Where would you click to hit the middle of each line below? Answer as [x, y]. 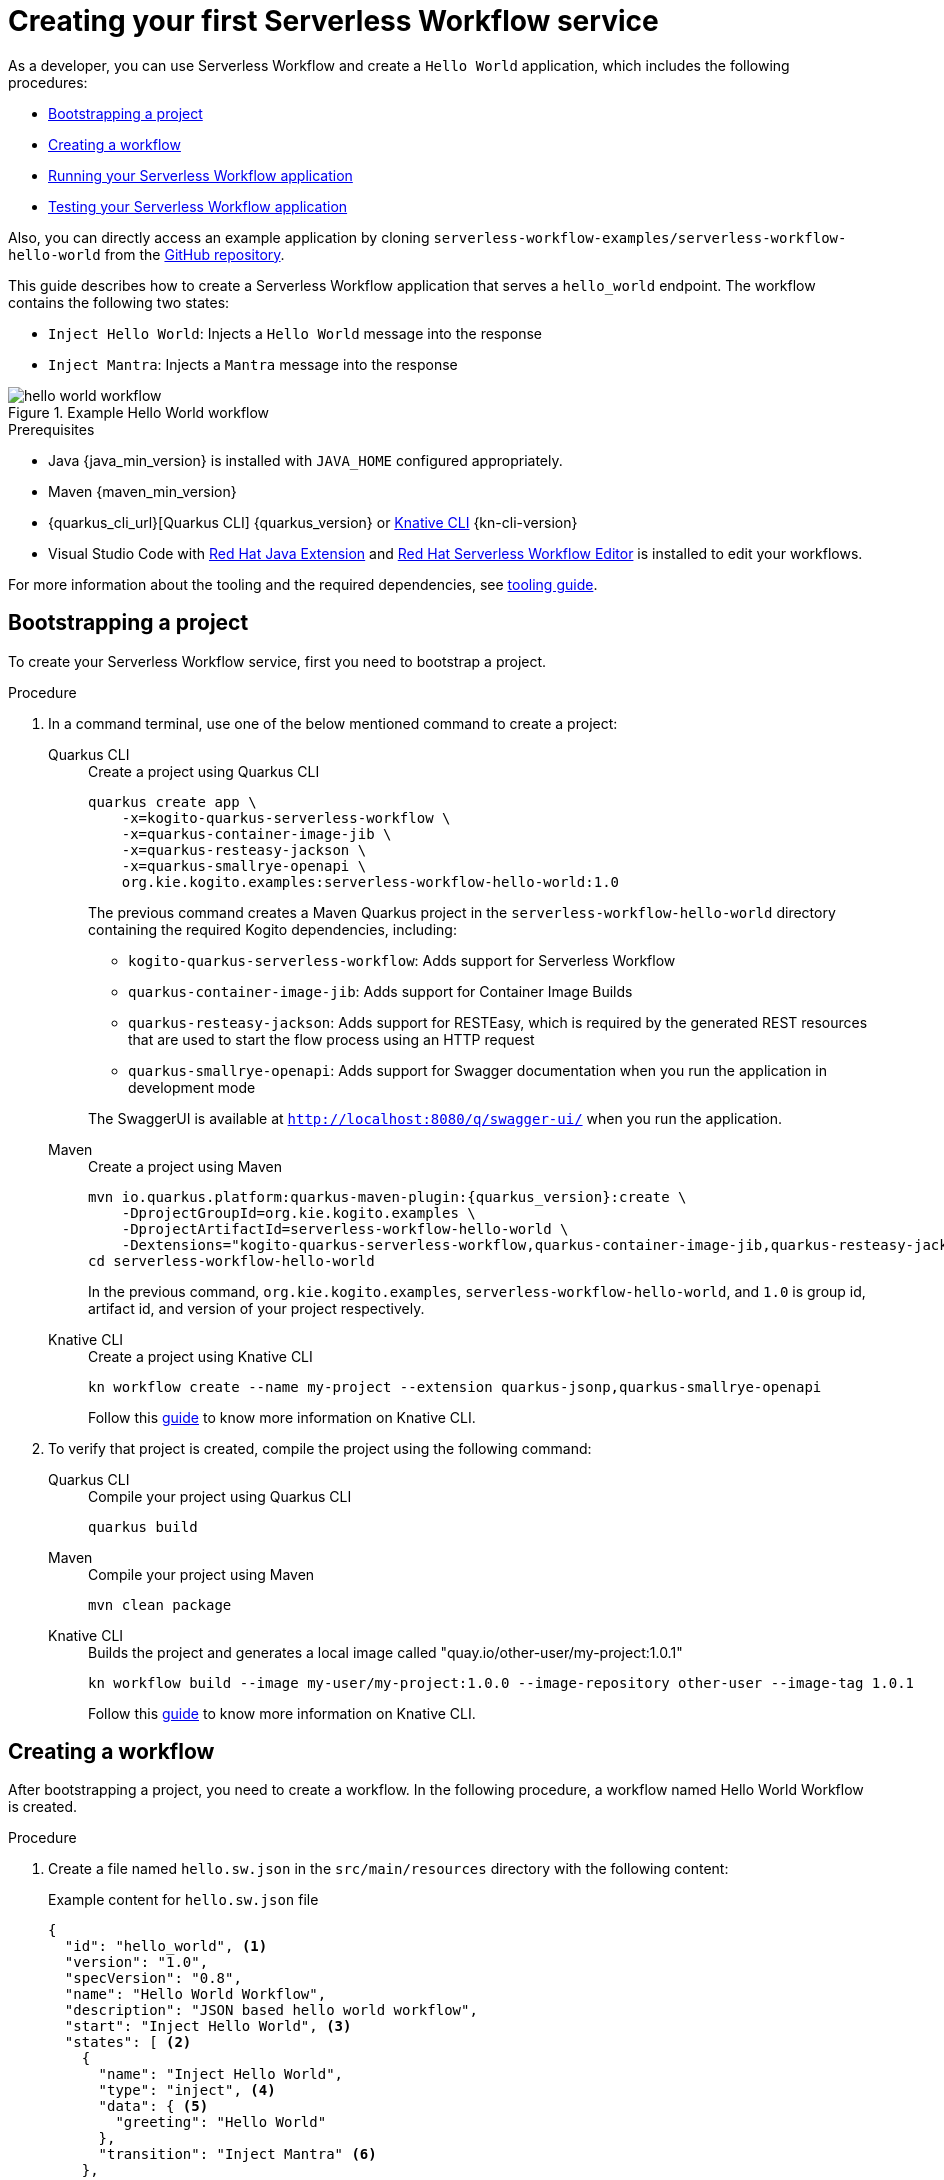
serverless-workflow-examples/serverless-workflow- [640, 237]
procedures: [48, 82]
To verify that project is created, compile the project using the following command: [320, 1448]
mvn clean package [160, 1604]
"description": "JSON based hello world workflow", [271, 2010]
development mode [192, 1087]
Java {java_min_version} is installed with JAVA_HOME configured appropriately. [305, 460]
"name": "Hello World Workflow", [195, 1994]
